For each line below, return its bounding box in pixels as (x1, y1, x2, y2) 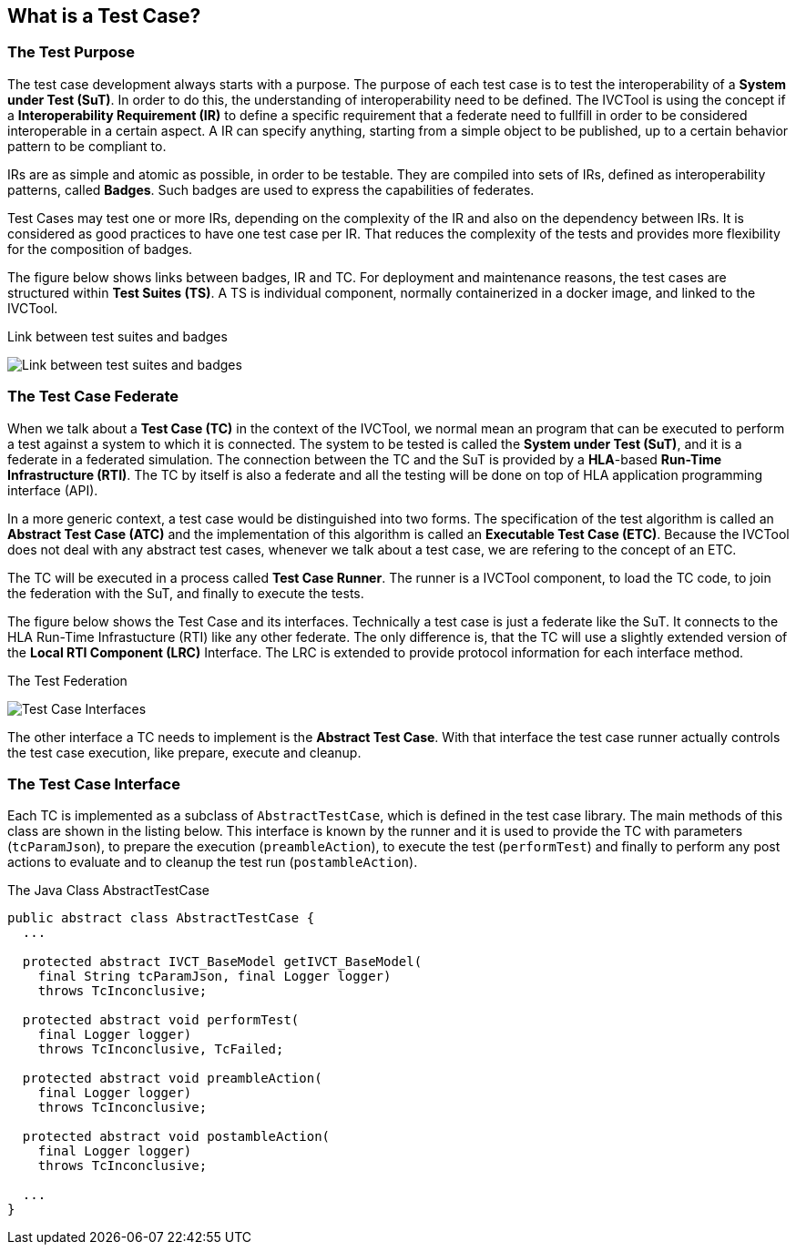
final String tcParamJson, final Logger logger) (37, 969, 392, 984)
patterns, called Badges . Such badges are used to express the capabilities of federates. (7, 181, 535, 198)
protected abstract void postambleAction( (22, 1129, 331, 1145)
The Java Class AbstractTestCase (7, 882, 210, 899)
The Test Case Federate (7, 387, 179, 406)
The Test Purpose (7, 43, 135, 62)
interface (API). (7, 482, 98, 498)
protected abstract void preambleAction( (22, 1071, 322, 1086)
